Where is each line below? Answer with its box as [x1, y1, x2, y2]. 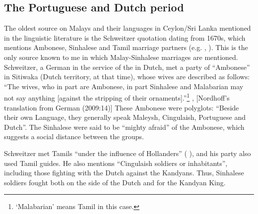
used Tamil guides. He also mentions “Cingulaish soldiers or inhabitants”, [4, 158, 228, 168]
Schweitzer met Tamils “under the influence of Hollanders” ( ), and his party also [4, 148, 251, 158]
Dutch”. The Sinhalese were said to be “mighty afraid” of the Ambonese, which [4, 121, 245, 132]
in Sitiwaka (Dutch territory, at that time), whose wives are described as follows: [4, 71, 250, 82]
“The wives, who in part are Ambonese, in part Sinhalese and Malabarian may [4, 81, 244, 91]
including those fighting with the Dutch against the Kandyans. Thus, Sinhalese [4, 167, 244, 178]
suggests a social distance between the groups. [4, 131, 144, 142]
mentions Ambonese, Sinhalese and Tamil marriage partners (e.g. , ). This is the [4, 42, 248, 53]
